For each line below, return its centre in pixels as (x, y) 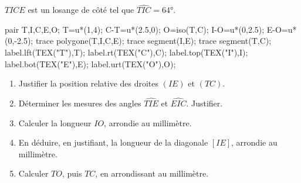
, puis (72, 173)
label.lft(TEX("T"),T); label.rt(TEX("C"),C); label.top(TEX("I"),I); (126, 52)
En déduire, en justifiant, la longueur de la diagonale (113, 142)
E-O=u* (282, 29)
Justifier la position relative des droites (89, 83)
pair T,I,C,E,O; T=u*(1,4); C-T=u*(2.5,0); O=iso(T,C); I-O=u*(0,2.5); (135, 29)
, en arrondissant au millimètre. (152, 173)
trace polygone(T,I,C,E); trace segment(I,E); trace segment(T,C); (153, 41)
